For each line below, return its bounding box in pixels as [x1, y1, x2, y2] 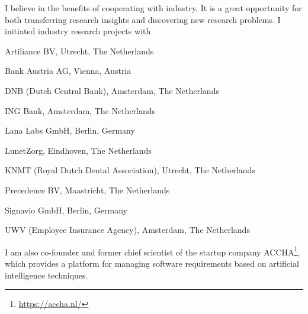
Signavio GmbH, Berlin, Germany [5, 203, 127, 216]
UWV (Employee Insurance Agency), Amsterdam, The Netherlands [5, 224, 250, 236]
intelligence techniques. [5, 268, 88, 281]
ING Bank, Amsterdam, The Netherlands [5, 104, 156, 116]
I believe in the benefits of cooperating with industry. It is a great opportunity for [5, 2, 302, 14]
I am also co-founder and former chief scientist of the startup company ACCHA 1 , [5, 244, 300, 258]
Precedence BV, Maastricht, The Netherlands [5, 183, 170, 196]
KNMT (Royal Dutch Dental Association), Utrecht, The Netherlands [5, 164, 255, 176]
